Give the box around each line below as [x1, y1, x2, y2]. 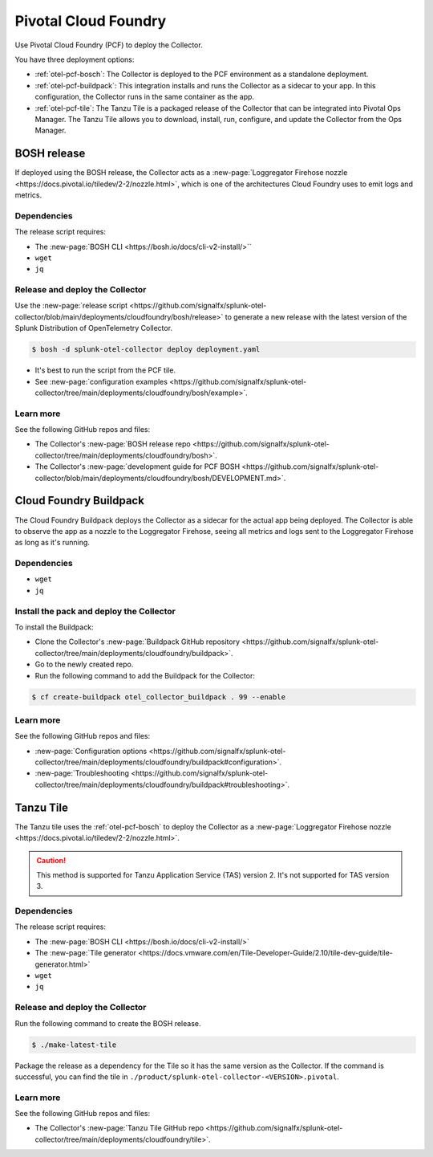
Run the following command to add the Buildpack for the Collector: [34, 670, 256, 680]
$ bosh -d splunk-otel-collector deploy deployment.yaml [31, 345, 261, 354]
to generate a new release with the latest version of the [225, 312, 407, 321]
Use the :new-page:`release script [14, 301, 128, 311]
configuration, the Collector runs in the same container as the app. [34, 92, 255, 102]
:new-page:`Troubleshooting [34, 768, 130, 778]
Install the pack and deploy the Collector [14, 605, 176, 617]
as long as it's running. [14, 538, 90, 548]
